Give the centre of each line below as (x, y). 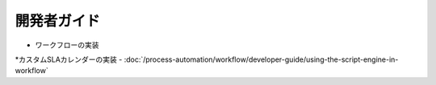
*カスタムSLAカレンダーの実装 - (69, 59)
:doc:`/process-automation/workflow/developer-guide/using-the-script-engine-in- (261, 59)
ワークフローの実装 (67, 45)
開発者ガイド (58, 21)
